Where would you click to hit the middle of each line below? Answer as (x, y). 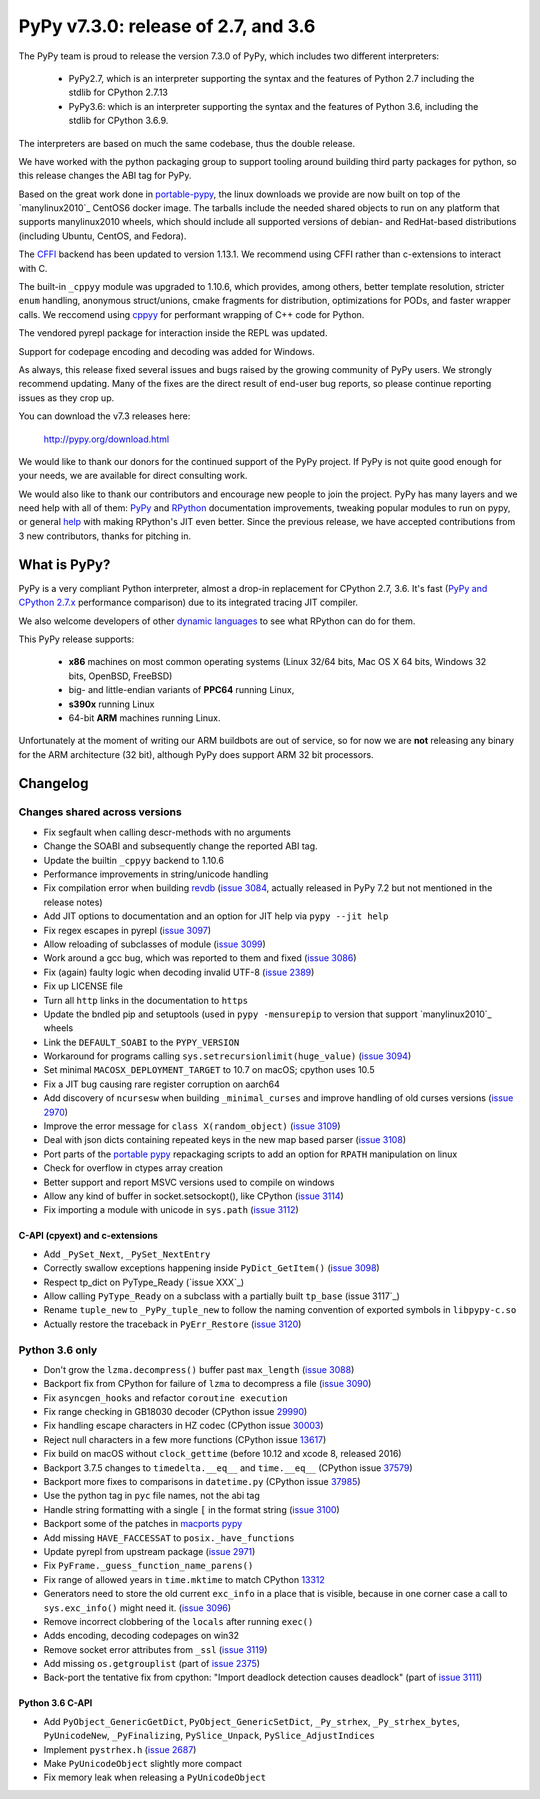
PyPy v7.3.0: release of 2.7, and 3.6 (167, 26)
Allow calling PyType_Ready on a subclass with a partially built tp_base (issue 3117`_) (221, 1296)
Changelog (53, 783)
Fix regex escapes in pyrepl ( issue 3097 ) (127, 930)
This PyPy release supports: (76, 639)
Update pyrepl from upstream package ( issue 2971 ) (149, 1551)
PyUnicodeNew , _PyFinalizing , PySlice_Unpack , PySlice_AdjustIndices (209, 1736)
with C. (33, 268)
